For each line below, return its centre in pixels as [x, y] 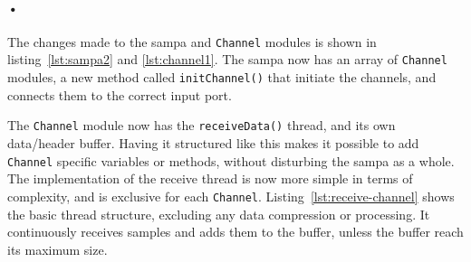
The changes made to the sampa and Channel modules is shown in [192, 41]
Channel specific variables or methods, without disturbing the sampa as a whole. [231, 160]
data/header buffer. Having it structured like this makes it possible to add [213, 143]
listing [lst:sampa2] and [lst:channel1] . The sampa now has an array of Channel [227, 59]
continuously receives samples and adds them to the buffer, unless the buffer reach [235, 232]
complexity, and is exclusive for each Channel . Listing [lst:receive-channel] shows [231, 196]
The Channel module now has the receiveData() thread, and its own [202, 125]
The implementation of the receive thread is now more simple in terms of [210, 178]
